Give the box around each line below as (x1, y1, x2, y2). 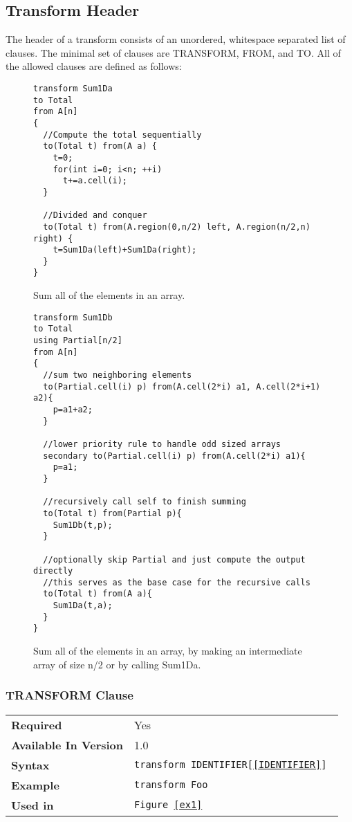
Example (11, 776, 59, 793)
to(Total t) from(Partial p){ (43, 508, 182, 518)
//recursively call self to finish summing (43, 497, 246, 507)
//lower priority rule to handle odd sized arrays (43, 439, 281, 449)
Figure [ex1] (134, 799, 203, 811)
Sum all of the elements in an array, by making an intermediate (33, 643, 302, 658)
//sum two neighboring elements (43, 370, 192, 381)
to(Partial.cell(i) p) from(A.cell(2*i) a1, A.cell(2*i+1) (43, 381, 321, 392)
